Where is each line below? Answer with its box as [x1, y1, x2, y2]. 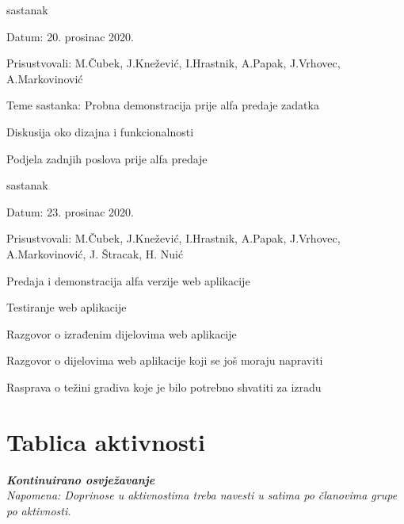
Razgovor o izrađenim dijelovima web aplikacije [6, 325, 237, 342]
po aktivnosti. [6, 502, 71, 518]
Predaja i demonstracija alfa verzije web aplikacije [6, 272, 250, 289]
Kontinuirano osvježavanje [6, 471, 155, 488]
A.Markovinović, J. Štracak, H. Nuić [6, 245, 184, 262]
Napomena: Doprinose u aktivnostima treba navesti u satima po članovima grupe [6, 487, 398, 503]
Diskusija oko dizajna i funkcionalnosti [6, 123, 194, 140]
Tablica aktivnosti [6, 425, 206, 457]
